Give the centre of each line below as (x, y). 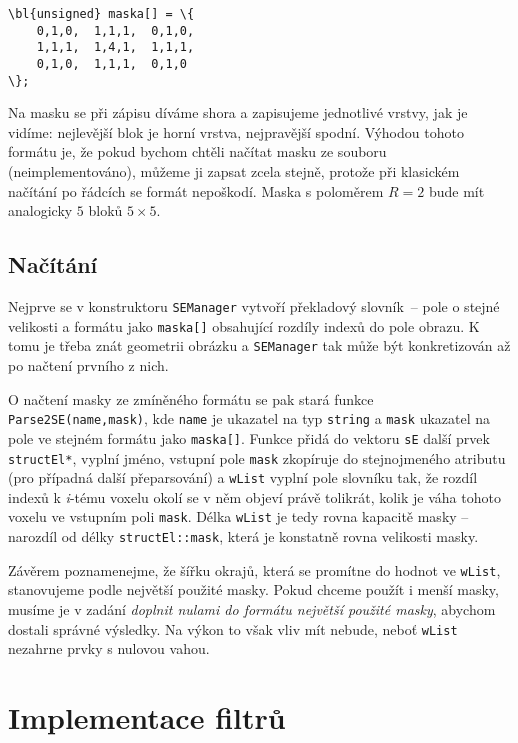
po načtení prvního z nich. (88, 365)
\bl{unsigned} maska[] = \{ (101, 14)
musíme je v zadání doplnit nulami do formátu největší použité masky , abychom (252, 608)
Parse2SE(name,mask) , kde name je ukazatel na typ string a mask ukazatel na (249, 418)
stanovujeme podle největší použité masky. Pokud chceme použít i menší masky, (253, 589)
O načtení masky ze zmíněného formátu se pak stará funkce (191, 398)
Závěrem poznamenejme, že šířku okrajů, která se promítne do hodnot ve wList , (254, 569)
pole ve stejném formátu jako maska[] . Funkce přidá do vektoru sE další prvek (249, 437)
